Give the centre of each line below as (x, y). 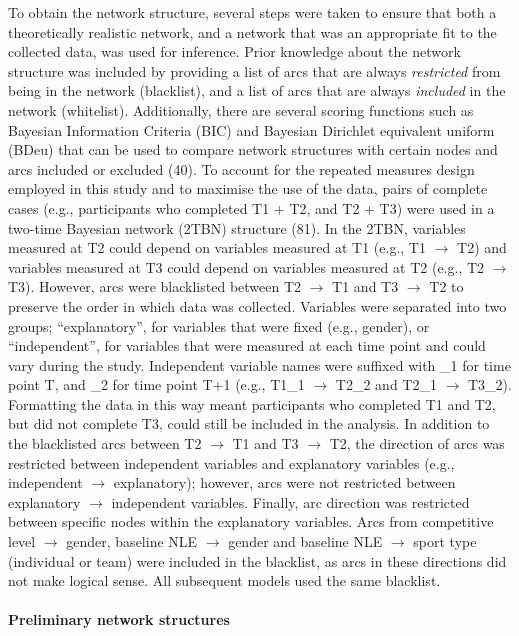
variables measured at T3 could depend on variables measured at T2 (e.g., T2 (246, 266)
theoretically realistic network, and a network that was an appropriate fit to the (252, 31)
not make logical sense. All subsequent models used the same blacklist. (224, 580)
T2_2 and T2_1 (386, 384)
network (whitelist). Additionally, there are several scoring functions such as (241, 109)
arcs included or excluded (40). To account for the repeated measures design (241, 168)
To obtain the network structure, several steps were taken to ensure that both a (252, 12)
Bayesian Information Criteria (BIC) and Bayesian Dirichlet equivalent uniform (251, 129)
